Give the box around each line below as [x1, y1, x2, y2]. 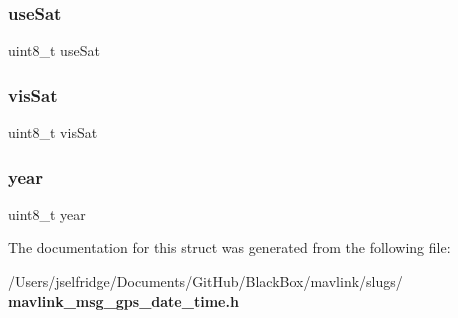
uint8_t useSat [8, 40, 100, 61]
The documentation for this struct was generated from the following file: [8, 237, 451, 258]
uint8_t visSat [8, 122, 98, 143]
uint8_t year [8, 203, 86, 224]
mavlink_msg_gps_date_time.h [8, 290, 239, 311]
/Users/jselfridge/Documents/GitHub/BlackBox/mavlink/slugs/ [8, 271, 403, 292]
